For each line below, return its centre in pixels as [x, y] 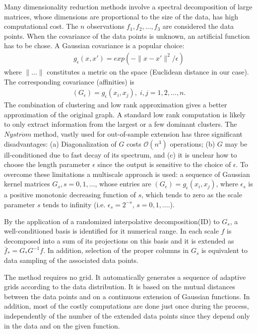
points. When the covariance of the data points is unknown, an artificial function [127, 36]
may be [236, 143]
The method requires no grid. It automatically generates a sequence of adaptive [125, 277]
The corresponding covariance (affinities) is [69, 81]
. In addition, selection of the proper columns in [116, 250]
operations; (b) [193, 143]
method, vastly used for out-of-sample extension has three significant [138, 134]
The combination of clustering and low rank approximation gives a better [116, 105]
